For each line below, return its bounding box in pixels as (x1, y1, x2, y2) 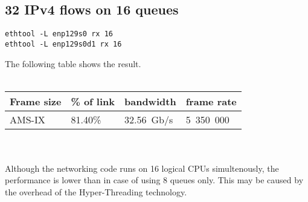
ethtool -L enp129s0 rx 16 (5, 30, 113, 39)
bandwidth (124, 94, 176, 108)
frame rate (185, 94, 237, 108)
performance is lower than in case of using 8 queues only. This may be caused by (5, 174, 304, 186)
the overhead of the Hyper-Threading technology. (5, 186, 187, 198)
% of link (71, 94, 115, 108)
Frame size (10, 94, 62, 108)
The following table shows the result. (5, 57, 141, 70)
